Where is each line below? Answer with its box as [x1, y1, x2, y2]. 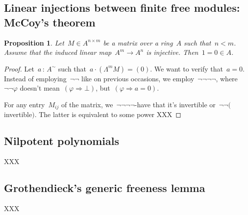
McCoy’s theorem [4, 14, 96, 29]
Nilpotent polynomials [4, 133, 119, 148]
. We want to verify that [150, 63, 223, 73]
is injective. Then [146, 47, 198, 57]
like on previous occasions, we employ [81, 73, 195, 83]
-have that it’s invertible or [134, 99, 216, 109]
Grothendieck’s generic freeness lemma [4, 180, 205, 195]
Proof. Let [4, 63, 34, 73]
